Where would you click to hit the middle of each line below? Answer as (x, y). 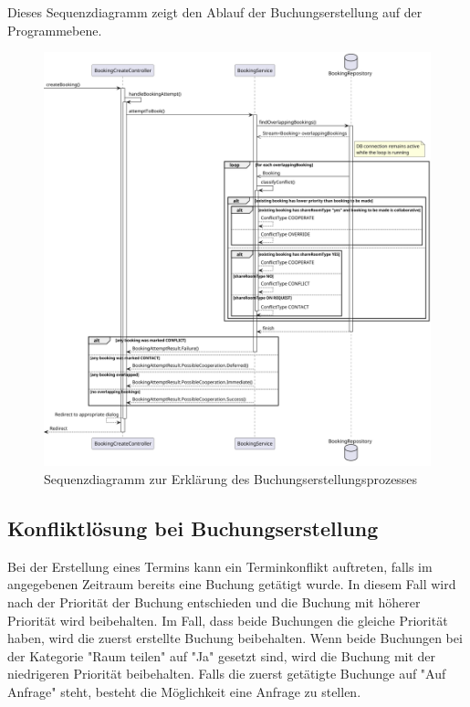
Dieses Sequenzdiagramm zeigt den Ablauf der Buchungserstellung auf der (215, 12)
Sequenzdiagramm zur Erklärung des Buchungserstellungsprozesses (231, 478)
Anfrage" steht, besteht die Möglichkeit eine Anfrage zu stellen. (184, 691)
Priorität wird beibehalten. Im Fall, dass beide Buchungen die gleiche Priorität (228, 620)
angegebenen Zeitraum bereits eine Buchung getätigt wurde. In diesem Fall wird (232, 584)
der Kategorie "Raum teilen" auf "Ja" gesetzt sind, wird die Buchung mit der (222, 655)
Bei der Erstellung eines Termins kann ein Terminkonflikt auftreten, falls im (220, 566)
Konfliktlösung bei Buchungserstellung (193, 528)
